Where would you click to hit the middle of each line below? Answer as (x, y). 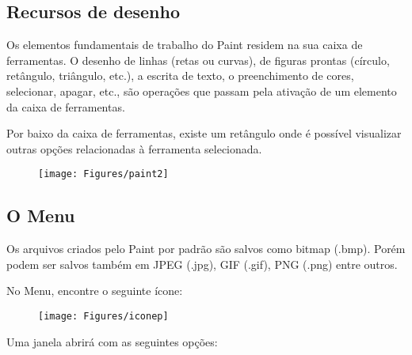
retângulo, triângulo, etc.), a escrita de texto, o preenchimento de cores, (180, 76)
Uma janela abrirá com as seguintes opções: (112, 341)
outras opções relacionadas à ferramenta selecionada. (134, 148)
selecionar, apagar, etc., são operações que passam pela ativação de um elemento (202, 91)
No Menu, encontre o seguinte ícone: (95, 291)
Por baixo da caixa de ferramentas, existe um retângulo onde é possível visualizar (204, 133)
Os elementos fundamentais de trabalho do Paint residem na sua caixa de (185, 45)
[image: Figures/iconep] (103, 316)
